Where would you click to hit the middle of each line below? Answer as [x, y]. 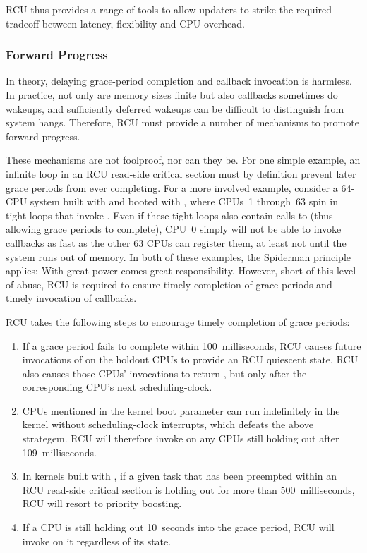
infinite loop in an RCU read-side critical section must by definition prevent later [181, 173]
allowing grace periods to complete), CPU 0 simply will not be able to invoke [174, 229]
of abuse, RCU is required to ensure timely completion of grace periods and [169, 284]
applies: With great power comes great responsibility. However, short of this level [181, 271]
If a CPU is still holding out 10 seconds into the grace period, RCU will [178, 527]
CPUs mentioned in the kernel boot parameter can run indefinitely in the [181, 410]
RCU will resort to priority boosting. [102, 503]
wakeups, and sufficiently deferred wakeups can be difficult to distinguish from [175, 108]
